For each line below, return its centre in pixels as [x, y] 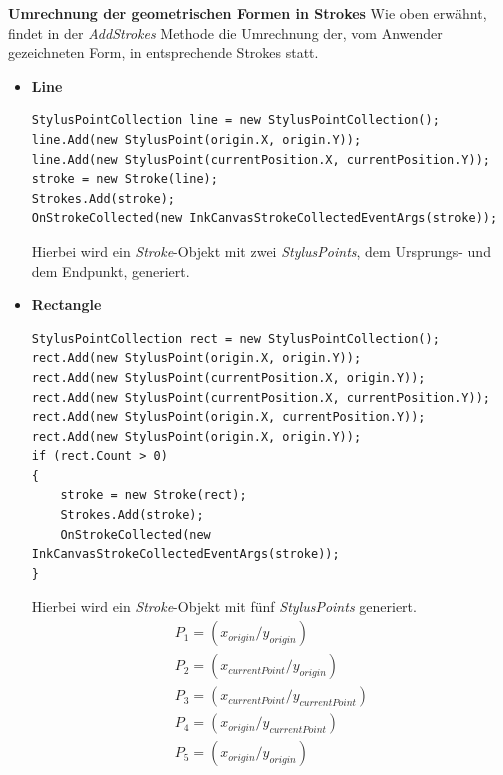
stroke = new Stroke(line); [124, 179]
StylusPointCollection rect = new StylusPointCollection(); [235, 338]
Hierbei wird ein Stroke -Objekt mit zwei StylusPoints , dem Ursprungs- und [261, 250]
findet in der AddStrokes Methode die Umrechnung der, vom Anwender [225, 32]
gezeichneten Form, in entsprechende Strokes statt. [163, 52]
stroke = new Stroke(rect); [153, 495]
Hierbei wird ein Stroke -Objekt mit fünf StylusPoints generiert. [224, 606]
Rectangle [66, 304]
